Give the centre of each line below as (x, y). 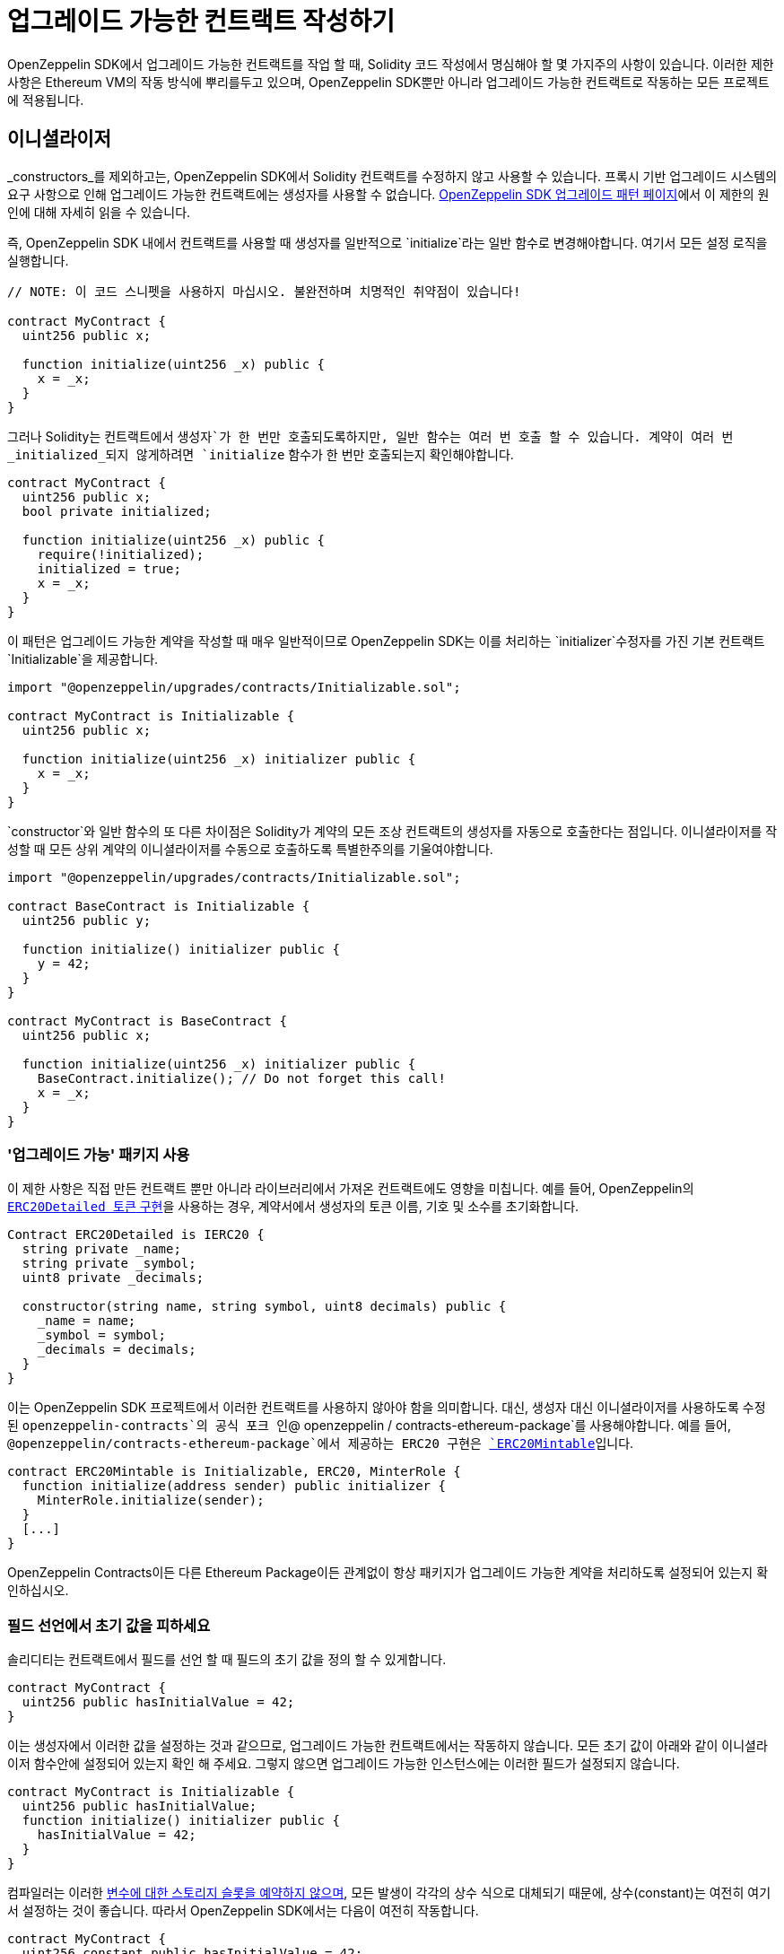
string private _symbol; (109, 1264)
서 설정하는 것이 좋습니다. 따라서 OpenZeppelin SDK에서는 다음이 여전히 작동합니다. (243, 1911)
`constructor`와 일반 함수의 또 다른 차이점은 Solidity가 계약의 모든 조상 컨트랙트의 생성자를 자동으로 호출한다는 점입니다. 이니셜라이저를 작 (392, 831)
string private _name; (101, 1249)
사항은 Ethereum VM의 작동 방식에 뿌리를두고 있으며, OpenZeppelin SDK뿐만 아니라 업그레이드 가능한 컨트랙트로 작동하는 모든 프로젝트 (388, 82)
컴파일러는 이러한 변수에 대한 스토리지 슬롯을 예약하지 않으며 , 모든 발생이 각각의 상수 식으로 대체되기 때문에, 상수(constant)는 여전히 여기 (389, 1893)
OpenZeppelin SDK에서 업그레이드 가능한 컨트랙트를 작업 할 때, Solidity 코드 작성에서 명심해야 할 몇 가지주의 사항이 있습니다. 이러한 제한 (391, 64)
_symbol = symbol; (102, 1335)
